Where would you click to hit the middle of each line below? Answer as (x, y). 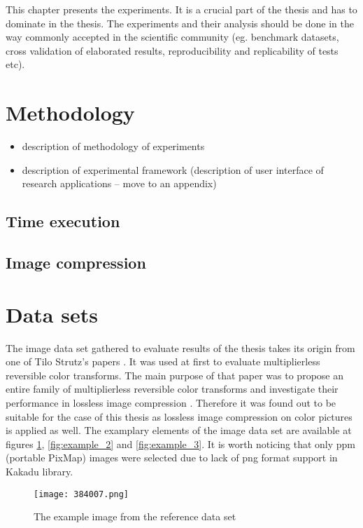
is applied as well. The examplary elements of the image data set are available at (179, 430)
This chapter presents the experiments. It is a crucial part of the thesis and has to (181, 9)
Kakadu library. (40, 471)
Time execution (63, 221)
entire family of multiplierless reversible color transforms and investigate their (172, 389)
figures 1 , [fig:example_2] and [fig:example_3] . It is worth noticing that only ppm (181, 444)
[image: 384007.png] (81, 494)
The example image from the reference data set (135, 516)
